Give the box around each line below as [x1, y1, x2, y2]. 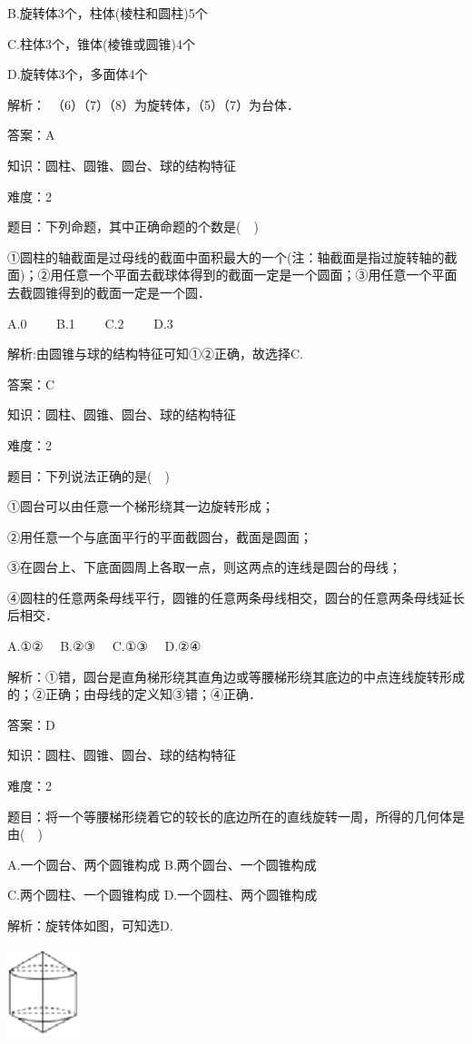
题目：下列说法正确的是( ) [7, 466, 170, 485]
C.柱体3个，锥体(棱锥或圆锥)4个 [7, 34, 195, 53]
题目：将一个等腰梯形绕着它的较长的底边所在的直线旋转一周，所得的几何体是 [7, 806, 465, 825]
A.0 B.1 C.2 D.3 [7, 313, 173, 332]
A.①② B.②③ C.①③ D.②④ [7, 636, 202, 655]
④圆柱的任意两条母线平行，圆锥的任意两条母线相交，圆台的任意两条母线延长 [7, 587, 465, 606]
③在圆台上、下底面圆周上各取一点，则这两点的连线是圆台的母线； [7, 557, 401, 576]
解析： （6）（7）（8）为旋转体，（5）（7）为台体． [7, 94, 300, 113]
